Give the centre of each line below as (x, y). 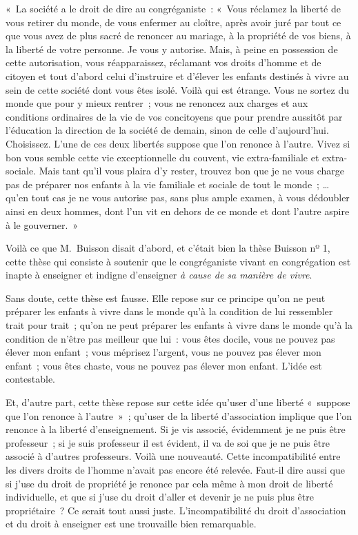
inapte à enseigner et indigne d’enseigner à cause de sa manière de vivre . (159, 275)
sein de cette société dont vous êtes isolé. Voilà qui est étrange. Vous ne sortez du (177, 89)
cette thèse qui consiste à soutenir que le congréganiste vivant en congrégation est (178, 261)
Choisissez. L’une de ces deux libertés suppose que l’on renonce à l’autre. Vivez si (178, 143)
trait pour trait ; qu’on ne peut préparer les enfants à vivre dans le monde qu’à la (179, 325)
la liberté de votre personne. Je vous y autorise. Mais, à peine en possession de (172, 49)
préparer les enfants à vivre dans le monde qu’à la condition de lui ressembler (169, 311)
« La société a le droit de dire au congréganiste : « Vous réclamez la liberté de (173, 8)
